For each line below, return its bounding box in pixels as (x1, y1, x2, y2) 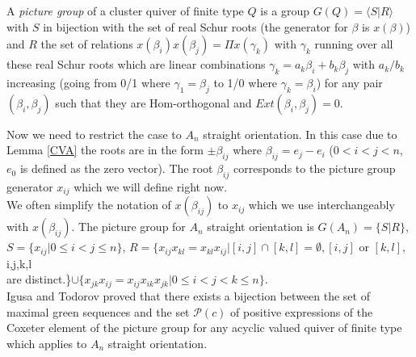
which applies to (6, 334, 87, 351)
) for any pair (316, 73, 383, 90)
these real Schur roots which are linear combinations (6, 56, 266, 73)
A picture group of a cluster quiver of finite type (6, 2, 244, 19)
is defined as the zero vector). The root (19, 160, 213, 177)
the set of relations (40, 36, 133, 52)
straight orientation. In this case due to (203, 125, 397, 142)
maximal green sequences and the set (6, 303, 190, 320)
